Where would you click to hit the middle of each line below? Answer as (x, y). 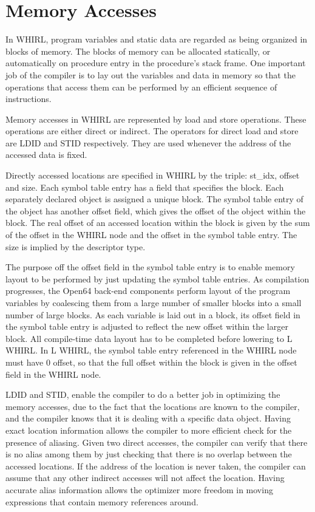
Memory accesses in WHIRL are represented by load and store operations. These (156, 119)
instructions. (29, 99)
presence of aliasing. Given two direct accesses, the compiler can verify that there (157, 442)
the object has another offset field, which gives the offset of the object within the (156, 210)
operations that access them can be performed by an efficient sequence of (141, 87)
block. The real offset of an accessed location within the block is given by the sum (158, 223)
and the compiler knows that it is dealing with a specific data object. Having (148, 418)
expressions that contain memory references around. (102, 501)
